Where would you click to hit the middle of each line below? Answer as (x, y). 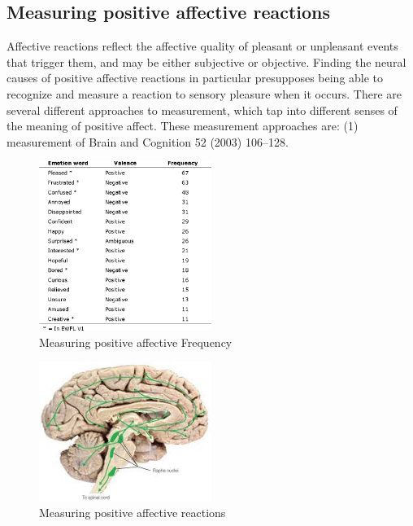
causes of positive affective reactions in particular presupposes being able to (195, 78)
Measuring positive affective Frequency (136, 342)
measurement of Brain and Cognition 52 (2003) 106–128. (148, 141)
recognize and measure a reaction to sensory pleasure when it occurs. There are (204, 93)
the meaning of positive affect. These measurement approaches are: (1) (183, 126)
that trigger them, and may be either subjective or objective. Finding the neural (206, 61)
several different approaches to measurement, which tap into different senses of (202, 110)
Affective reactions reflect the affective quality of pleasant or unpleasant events (202, 46)
